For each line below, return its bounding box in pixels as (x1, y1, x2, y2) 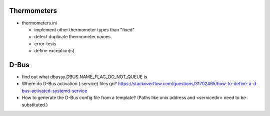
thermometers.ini (21, 20, 57, 26)
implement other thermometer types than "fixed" (34, 26, 135, 32)
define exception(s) (34, 48, 74, 54)
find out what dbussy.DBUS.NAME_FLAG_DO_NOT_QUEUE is (21, 74, 147, 80)
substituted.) (21, 102, 48, 108)
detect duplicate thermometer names (34, 34, 111, 40)
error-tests (34, 40, 57, 47)
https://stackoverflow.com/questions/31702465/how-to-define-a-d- (117, 81, 258, 87)
